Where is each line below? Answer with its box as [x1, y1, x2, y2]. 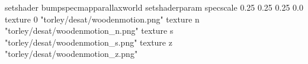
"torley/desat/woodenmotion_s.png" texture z [5, 36, 172, 48]
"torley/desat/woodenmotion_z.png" [5, 47, 138, 60]
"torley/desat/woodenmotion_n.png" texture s [5, 24, 174, 37]
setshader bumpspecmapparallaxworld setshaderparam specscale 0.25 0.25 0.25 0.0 [5, 1, 303, 13]
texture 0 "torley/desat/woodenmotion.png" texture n [5, 12, 200, 25]
